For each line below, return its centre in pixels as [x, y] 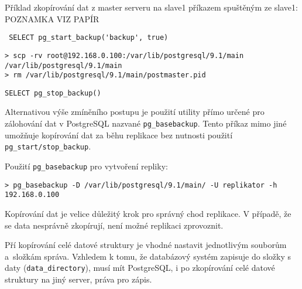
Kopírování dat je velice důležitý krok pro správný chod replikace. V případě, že [148, 213]
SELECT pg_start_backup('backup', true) [89, 38]
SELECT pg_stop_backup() [53, 93]
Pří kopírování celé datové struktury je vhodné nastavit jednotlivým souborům [146, 245]
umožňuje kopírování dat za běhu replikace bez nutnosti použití [119, 135]
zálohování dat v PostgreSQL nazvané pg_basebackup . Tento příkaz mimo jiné [146, 123]
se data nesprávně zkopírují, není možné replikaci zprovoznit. [114, 225]
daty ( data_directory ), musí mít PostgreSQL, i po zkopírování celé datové [140, 268]
